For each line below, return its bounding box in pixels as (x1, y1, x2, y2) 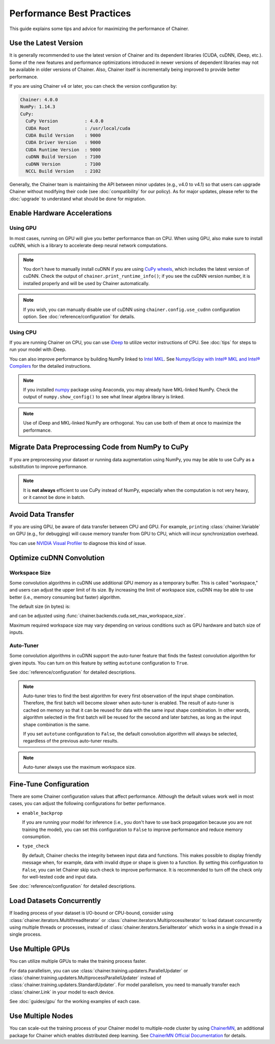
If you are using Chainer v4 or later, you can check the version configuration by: (9, 83, 177, 89)
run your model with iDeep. (9, 346, 67, 352)
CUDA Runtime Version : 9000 (25, 147, 101, 153)
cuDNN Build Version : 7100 (25, 154, 101, 160)
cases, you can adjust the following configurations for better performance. (9, 800, 166, 806)
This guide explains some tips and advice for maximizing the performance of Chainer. (9, 26, 189, 32)
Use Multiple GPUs (9, 945, 70, 954)
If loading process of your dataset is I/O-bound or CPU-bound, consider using (9, 910, 173, 916)
